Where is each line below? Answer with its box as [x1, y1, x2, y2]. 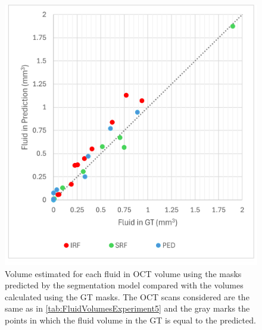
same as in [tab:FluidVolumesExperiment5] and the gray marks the [5, 302, 250, 315]
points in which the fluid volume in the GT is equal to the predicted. [5, 314, 256, 326]
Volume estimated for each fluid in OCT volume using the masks [5, 267, 242, 279]
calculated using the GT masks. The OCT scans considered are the [5, 290, 249, 303]
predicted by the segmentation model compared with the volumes [5, 279, 244, 291]
